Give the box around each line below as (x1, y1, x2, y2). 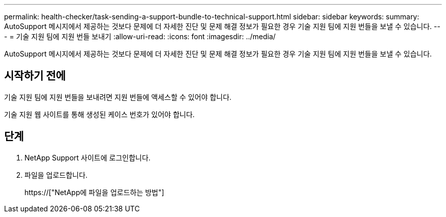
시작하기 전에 (4, 69, 66, 83)
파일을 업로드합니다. (24, 170, 88, 179)
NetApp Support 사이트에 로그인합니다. (24, 153, 151, 162)
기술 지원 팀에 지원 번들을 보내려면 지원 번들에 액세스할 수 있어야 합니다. (4, 92, 232, 101)
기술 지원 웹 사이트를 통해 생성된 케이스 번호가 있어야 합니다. (4, 110, 195, 119)
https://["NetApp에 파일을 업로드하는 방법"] (24, 187, 164, 197)
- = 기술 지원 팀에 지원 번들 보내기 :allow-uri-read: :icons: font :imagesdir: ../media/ (4, 32, 276, 41)
